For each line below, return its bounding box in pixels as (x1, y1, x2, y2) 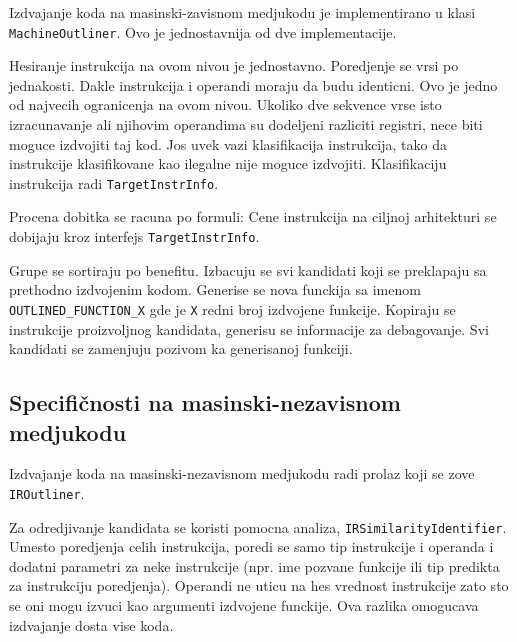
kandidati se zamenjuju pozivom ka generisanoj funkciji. (9, 338, 353, 359)
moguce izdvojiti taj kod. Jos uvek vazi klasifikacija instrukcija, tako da (9, 133, 447, 154)
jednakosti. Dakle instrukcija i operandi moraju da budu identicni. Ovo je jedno (9, 74, 498, 95)
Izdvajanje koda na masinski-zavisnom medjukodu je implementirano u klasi (9, 2, 476, 22)
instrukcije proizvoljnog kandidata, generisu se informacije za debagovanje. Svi (9, 318, 489, 339)
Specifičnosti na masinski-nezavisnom (9, 387, 401, 418)
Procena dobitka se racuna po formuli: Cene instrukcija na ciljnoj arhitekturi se (9, 206, 497, 227)
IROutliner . (9, 482, 85, 503)
